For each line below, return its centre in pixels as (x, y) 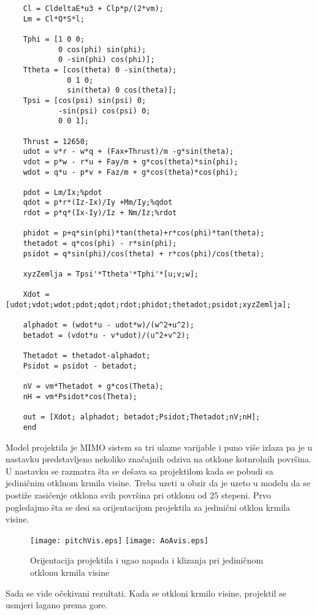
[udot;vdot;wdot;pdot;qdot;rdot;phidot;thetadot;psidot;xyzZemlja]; (148, 305)
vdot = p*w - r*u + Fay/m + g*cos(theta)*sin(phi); (131, 162)
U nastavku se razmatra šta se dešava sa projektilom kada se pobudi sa (139, 471)
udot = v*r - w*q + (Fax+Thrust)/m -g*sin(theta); (128, 152)
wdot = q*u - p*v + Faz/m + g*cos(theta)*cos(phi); (131, 172)
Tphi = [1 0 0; (54, 39)
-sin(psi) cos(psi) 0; (104, 111)
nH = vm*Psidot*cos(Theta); (80, 396)
